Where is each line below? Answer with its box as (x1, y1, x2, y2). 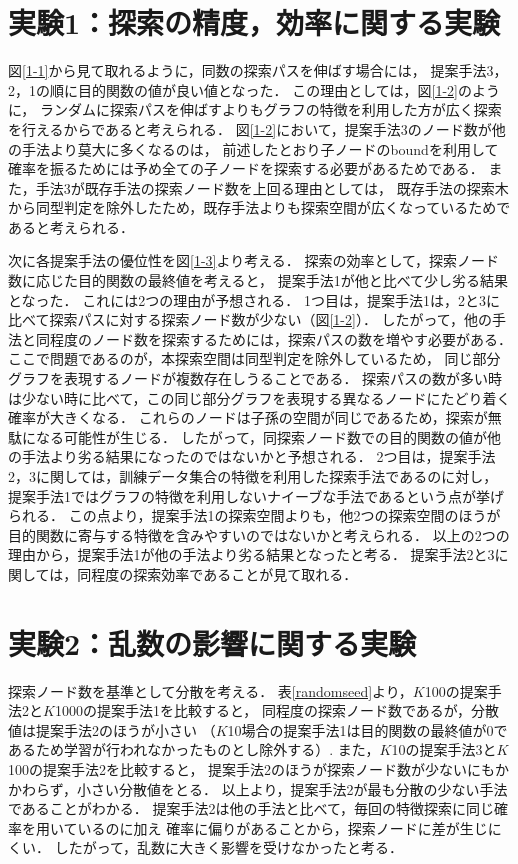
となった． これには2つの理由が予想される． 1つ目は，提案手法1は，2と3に (8, 289, 500, 310)
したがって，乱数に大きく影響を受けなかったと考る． (54, 837, 403, 858)
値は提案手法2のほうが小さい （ (8, 719, 216, 740)
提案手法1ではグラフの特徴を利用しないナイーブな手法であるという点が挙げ (8, 485, 505, 506)
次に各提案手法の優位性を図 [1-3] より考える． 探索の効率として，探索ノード (8, 250, 500, 271)
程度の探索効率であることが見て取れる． (91, 563, 358, 584)
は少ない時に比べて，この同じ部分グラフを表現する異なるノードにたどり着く (8, 387, 511, 408)
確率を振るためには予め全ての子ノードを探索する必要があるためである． (8, 158, 484, 179)
